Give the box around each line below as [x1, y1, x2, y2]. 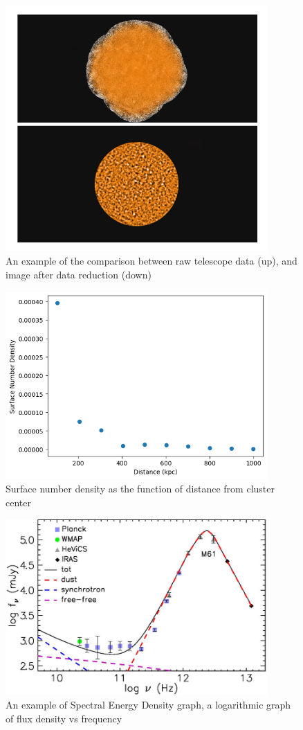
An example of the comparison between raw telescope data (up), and [6, 253, 297, 268]
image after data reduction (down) [6, 267, 151, 281]
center [6, 495, 31, 509]
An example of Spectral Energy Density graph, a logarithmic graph [6, 697, 291, 712]
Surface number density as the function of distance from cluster [6, 481, 275, 496]
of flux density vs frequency [6, 711, 122, 725]
